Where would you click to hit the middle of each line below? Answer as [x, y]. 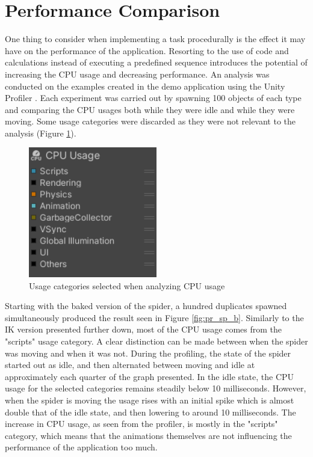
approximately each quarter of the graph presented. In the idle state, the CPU [150, 376]
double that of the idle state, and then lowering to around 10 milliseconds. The [150, 412]
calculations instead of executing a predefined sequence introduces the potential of [156, 62]
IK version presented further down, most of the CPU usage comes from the [144, 329]
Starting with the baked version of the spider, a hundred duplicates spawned [146, 306]
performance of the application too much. [81, 447]
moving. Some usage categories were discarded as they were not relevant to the [150, 121]
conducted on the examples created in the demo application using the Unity [145, 86]
